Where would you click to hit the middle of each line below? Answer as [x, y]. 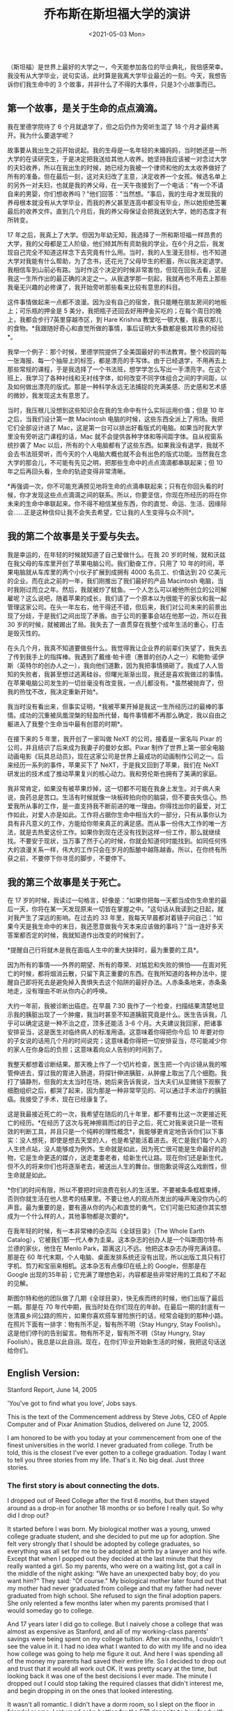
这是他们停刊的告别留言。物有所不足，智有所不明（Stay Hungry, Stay [106, 1333]
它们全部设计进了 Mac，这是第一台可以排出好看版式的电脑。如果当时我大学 [115, 427]
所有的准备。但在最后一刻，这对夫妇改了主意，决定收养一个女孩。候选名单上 [117, 176]
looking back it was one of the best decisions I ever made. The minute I [109, 1676]
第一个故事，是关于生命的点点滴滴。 [85, 109]
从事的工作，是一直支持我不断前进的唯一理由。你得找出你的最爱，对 [123, 806]
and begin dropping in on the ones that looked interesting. [91, 1691]
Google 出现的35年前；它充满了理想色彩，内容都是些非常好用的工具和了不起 [117, 1275]
